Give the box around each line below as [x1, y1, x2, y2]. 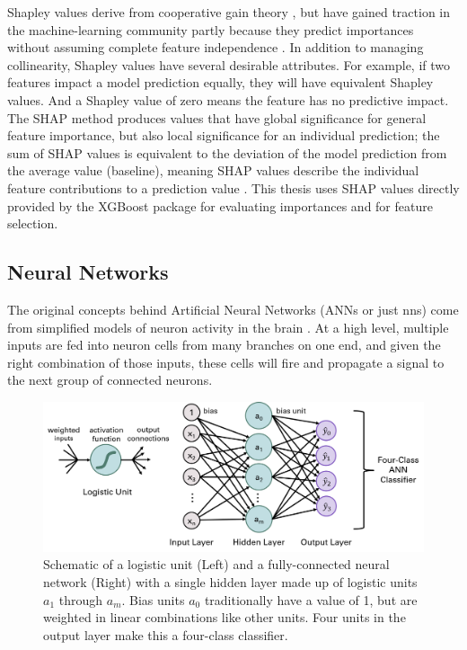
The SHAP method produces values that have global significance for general [7, 108, 427, 127]
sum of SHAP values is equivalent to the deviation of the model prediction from [7, 143, 447, 162]
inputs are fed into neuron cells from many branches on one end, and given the [7, 335, 441, 354]
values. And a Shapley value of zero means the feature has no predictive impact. [7, 90, 449, 109]
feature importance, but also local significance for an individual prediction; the [7, 126, 440, 145]
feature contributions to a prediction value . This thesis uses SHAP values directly [7, 178, 460, 197]
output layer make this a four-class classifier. [43, 625, 288, 644]
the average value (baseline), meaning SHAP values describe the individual [7, 161, 419, 180]
